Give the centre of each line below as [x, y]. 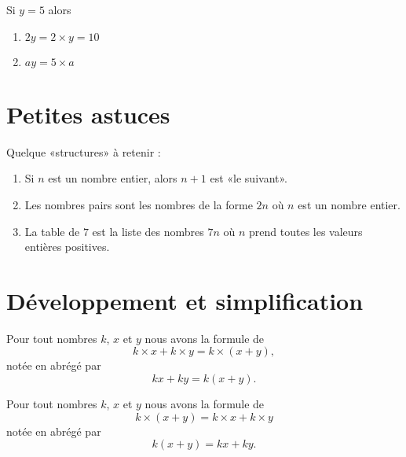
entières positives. [67, 247]
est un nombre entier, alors [113, 178]
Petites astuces [88, 114]
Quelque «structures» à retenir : [84, 151]
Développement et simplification [185, 300]
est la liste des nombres [148, 231]
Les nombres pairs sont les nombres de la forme [139, 204]
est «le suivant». [249, 178]
